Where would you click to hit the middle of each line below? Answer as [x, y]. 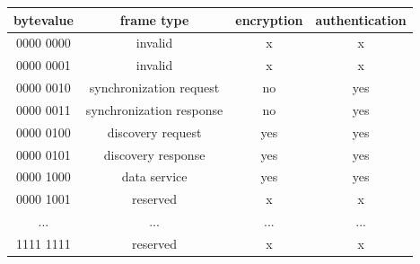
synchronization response [154, 109]
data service [154, 176]
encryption [269, 19]
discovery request [154, 132]
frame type [154, 19]
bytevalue [44, 19]
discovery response [154, 154]
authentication [361, 19]
